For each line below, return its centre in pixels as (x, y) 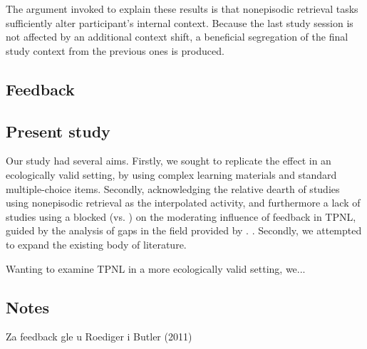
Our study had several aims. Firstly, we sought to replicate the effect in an (169, 161)
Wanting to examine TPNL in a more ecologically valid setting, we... (156, 268)
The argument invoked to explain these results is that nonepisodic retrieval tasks (182, 9)
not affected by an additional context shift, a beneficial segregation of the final (177, 37)
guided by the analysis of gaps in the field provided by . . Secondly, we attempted (184, 230)
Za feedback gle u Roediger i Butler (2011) (99, 337)
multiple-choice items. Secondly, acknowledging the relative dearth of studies (173, 188)
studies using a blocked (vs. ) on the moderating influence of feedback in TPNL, (181, 216)
